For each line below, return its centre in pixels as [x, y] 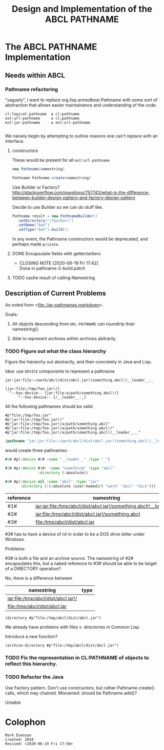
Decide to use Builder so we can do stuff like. [58, 207]
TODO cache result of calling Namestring [53, 278]
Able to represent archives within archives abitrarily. [64, 338]
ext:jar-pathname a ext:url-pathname [48, 122]
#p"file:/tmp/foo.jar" [28, 416]
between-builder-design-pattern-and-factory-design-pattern [74, 198]
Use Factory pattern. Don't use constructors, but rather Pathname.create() [80, 687]
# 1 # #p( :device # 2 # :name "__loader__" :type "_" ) [58, 460]
